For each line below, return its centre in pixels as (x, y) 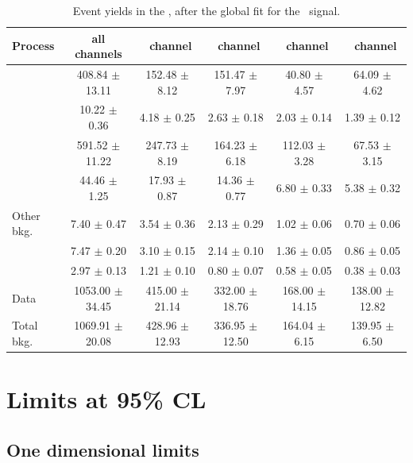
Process (33, 46)
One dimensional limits (103, 449)
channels (98, 54)
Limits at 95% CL (106, 399)
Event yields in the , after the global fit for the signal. (206, 10)
